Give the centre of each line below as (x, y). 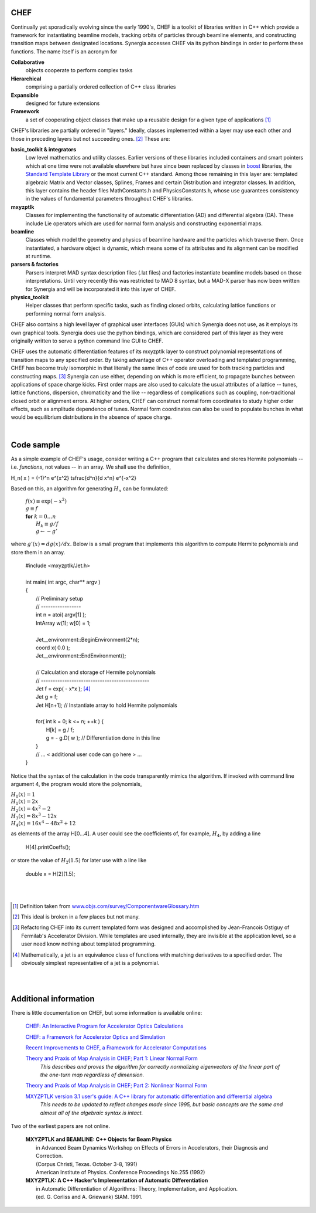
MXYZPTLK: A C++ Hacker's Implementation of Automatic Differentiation (117, 1180)
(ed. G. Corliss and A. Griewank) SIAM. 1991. (89, 1197)
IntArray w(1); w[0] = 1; (63, 623)
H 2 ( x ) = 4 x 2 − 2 (31, 809)
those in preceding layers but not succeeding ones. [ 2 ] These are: (90, 138)
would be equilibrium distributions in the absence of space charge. (91, 417)
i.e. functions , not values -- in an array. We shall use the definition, (91, 467)
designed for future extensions (63, 103)
